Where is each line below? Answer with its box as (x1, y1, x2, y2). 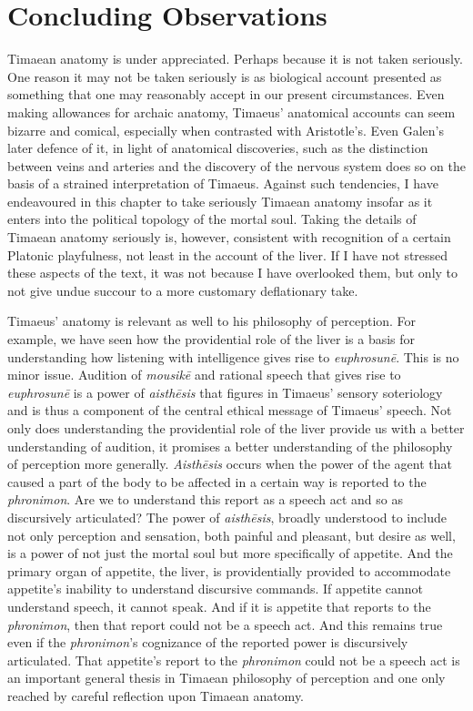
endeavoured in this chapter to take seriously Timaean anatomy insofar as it (7, 191, 433, 210)
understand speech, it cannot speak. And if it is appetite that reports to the (7, 596, 431, 615)
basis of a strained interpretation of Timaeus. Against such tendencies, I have (7, 174, 438, 193)
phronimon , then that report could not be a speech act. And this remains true (7, 615, 443, 634)
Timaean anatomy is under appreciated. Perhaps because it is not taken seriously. (7, 49, 463, 68)
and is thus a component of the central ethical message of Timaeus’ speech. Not (7, 401, 452, 420)
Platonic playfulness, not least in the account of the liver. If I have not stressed (7, 245, 448, 264)
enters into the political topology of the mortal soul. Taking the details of (7, 209, 417, 229)
